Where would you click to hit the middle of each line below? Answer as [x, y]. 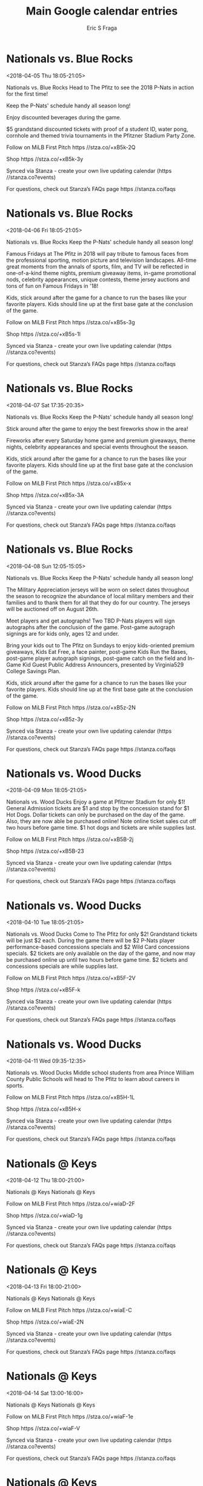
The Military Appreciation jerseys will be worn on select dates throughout [98, 590]
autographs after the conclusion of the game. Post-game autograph [91, 627]
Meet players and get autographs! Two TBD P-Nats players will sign [91, 621]
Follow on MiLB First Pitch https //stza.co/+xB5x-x [69, 483]
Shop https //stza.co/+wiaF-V [43, 1428]
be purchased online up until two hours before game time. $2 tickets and [97, 960]
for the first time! [27, 94]
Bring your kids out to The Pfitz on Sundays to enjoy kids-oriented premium [101, 645]
